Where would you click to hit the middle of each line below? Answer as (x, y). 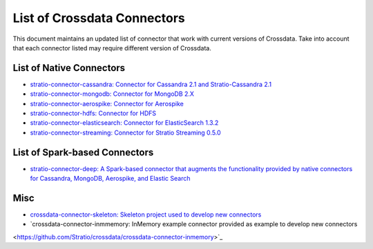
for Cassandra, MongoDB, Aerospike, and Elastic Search (110, 179)
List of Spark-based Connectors (83, 152)
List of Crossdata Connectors (99, 18)
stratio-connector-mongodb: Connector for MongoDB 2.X (112, 94)
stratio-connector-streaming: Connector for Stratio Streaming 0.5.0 (125, 132)
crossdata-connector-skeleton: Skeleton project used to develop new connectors (146, 215)
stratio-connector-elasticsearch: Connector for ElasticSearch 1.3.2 (124, 123)
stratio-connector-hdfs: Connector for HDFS (93, 113)
